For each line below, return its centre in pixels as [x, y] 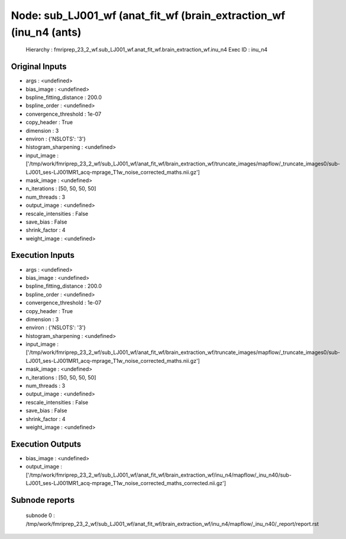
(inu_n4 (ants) [46, 32]
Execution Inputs [43, 255]
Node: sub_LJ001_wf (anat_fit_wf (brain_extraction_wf [148, 15]
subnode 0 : [41, 515]
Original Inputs [39, 67]
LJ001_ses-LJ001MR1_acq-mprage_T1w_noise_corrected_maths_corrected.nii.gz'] [126, 483]
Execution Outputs [46, 444]
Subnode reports [43, 500]
